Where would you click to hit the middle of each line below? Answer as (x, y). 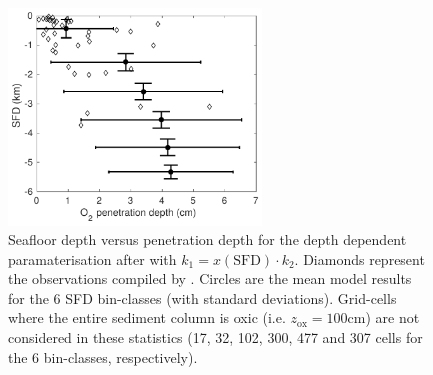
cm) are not (383, 317)
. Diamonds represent (359, 258)
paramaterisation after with (92, 258)
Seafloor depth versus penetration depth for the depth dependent (207, 239)
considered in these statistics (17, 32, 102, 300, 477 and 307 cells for (215, 337)
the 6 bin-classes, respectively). (103, 356)
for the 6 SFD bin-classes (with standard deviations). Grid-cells (202, 297)
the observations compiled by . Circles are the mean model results (210, 278)
